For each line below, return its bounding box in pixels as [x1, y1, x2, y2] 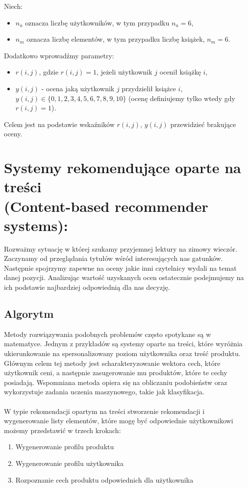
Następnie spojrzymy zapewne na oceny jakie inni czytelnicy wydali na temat [4, 262, 237, 273]
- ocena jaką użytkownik [41, 83, 115, 93]
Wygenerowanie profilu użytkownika [15, 458, 124, 468]
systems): [4, 215, 68, 235]
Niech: [4, 1, 23, 11]
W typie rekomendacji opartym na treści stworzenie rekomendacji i [4, 406, 205, 416]
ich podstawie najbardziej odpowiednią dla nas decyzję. [4, 282, 170, 292]
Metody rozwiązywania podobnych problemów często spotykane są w [4, 329, 211, 339]
